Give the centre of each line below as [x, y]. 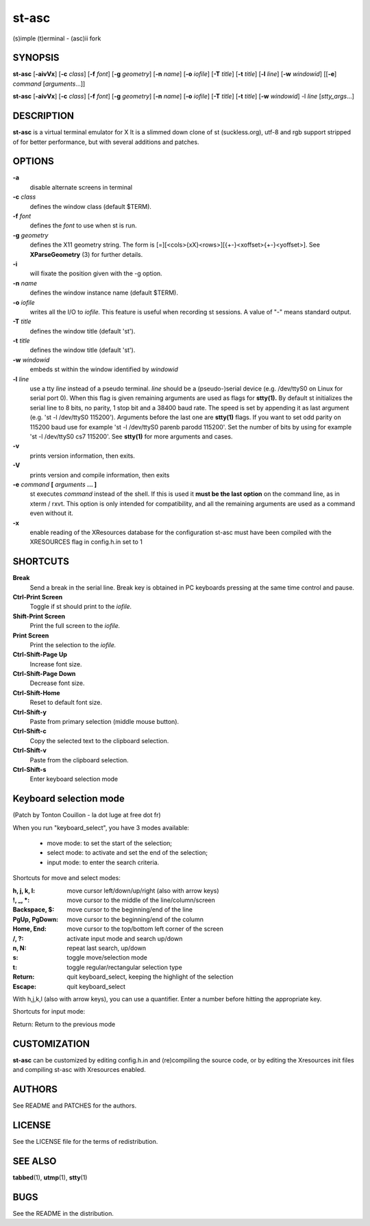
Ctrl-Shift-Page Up [40, 655]
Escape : [25, 986]
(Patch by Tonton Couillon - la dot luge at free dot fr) [87, 815]
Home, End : [30, 929]
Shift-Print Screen [39, 616]
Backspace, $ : [34, 910]
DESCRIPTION [44, 116]
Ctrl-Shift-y [30, 712]
